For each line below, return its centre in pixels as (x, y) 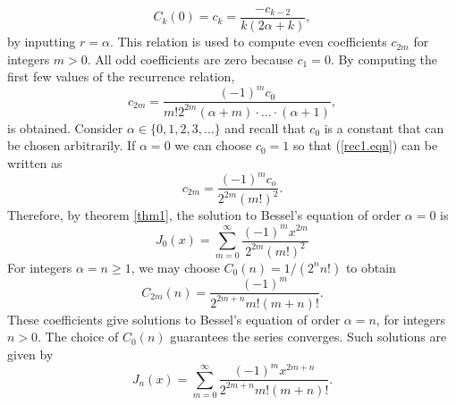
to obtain (371, 267)
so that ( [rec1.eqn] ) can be (366, 145)
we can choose (213, 145)
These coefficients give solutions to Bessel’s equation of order (174, 319)
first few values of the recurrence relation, (121, 76)
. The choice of (78, 337)
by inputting (42, 42)
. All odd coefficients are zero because (190, 59)
